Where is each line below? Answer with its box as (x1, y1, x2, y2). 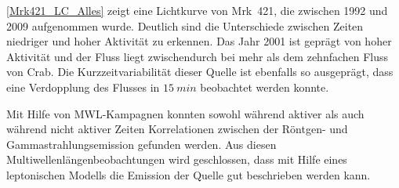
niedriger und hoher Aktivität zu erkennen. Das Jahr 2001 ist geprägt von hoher (6, 33, 392, 49)
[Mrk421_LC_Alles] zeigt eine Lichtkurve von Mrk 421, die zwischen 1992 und (6, 2, 388, 18)
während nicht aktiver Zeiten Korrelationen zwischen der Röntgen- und (6, 121, 348, 137)
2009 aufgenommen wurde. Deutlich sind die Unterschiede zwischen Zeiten (6, 17, 364, 34)
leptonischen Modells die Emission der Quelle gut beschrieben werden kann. (6, 166, 371, 183)
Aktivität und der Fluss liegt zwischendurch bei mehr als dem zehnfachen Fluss (6, 48, 389, 64)
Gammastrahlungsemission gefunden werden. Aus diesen (6, 136, 277, 152)
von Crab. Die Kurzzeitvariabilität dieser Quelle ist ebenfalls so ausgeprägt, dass (6, 63, 394, 80)
